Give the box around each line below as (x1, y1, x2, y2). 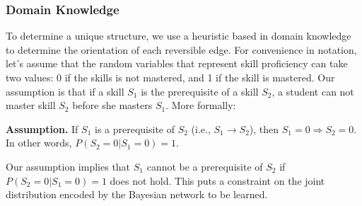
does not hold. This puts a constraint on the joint (110, 173, 325, 188)
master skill (6, 98, 56, 113)
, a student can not (271, 84, 354, 98)
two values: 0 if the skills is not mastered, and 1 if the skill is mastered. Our (6, 70, 335, 84)
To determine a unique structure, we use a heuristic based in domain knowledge (6, 28, 351, 43)
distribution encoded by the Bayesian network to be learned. (6, 187, 268, 202)
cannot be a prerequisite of (146, 159, 263, 173)
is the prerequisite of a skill (141, 84, 259, 98)
